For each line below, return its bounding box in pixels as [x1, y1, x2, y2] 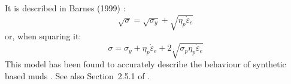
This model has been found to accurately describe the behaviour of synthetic [5, 58, 286, 70]
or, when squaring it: [5, 30, 81, 42]
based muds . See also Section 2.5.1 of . [5, 69, 150, 82]
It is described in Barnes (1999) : [5, 2, 126, 14]
